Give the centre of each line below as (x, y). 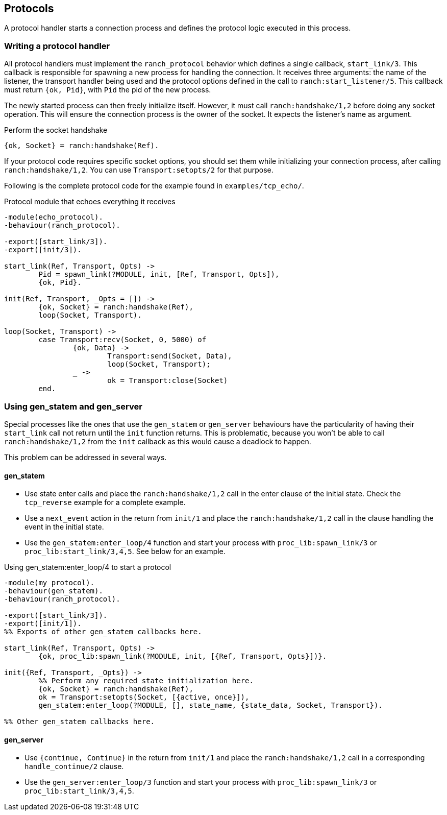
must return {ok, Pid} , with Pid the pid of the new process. (108, 90)
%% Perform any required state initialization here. (146, 681)
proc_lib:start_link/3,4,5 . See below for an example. (125, 552)
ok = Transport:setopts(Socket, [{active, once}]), (144, 697)
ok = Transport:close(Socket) (168, 381)
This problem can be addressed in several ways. (85, 457)
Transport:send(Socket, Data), (170, 356)
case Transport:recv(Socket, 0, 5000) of (122, 340)
